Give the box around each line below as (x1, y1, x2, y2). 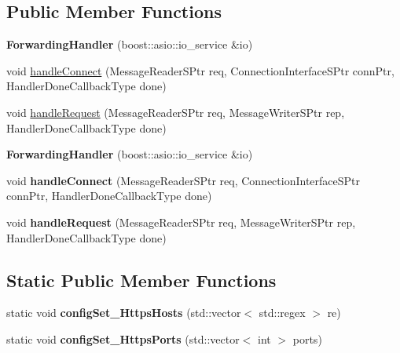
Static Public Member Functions (6, 267, 277, 292)
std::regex (259, 304, 306, 321)
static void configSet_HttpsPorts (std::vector (6, 330, 240, 347)
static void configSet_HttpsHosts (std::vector (6, 304, 241, 321)
